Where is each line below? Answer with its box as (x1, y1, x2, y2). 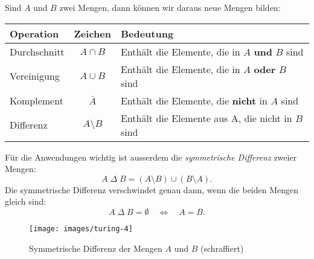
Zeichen (74, 26, 111, 40)
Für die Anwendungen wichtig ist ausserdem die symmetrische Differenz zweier (5, 150, 297, 163)
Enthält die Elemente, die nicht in (120, 93, 268, 107)
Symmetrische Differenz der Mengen (29, 241, 162, 254)
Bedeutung (120, 26, 174, 40)
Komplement (10, 93, 63, 107)
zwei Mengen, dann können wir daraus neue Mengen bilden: (59, 1, 281, 13)
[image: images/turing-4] (29, 224, 133, 233)
